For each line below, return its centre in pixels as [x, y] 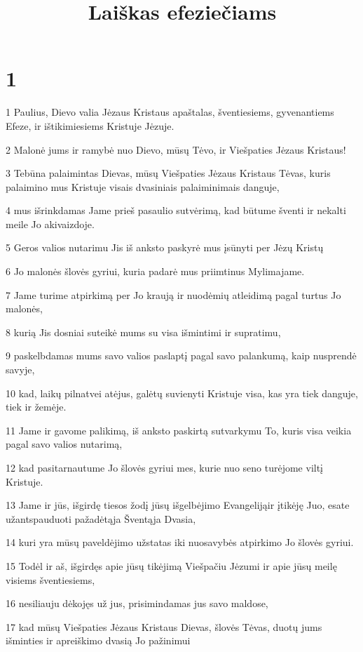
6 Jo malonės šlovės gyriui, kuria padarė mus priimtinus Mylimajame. [155, 271]
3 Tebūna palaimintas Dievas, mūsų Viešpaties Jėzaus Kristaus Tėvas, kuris [168, 173]
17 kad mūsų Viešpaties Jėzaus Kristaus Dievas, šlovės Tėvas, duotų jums [164, 626]
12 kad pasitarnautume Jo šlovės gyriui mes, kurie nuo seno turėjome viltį [165, 467]
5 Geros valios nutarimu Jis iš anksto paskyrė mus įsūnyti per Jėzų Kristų [165, 247]
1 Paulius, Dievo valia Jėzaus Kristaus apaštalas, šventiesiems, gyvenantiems [170, 112]
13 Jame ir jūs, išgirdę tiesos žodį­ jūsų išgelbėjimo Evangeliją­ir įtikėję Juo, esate [178, 505]
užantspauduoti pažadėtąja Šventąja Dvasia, [101, 518]
